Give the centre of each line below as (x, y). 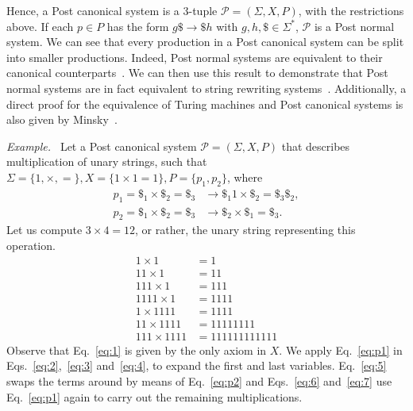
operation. (31, 245)
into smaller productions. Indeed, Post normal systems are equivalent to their (195, 57)
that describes (316, 146)
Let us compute (44, 230)
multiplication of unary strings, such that (107, 161)
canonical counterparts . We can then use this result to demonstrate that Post (197, 73)
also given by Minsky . (62, 119)
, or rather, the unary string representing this (245, 230)
